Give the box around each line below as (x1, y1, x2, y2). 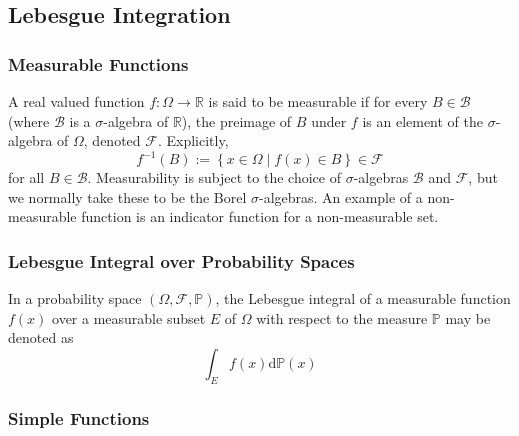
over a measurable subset (52, 307, 206, 328)
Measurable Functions (8, 51, 189, 76)
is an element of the (362, 110, 484, 131)
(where (8, 110, 50, 131)
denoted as (8, 327, 74, 348)
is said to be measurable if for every (208, 91, 428, 111)
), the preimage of (181, 110, 292, 131)
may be (445, 307, 491, 328)
